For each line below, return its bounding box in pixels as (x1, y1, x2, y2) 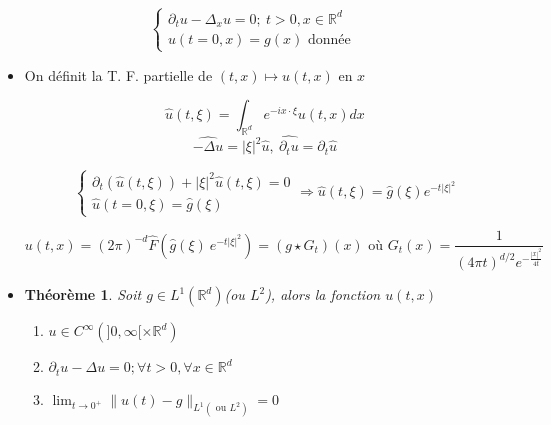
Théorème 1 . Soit (24, 284, 142, 305)
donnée (307, 33, 351, 48)
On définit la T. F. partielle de (24, 64, 213, 85)
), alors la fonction (265, 284, 381, 305)
